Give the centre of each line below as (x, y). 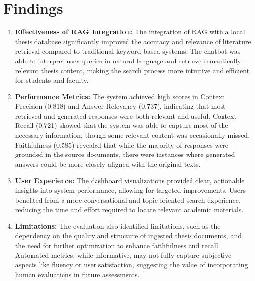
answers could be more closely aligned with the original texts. (108, 164)
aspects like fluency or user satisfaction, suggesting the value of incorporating (131, 265)
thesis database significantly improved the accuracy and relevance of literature (133, 41)
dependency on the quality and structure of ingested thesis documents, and (128, 235)
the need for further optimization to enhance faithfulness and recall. (117, 245)
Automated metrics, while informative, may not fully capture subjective (123, 255)
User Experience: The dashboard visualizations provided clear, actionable (130, 180)
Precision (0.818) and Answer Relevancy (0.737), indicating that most (120, 106)
